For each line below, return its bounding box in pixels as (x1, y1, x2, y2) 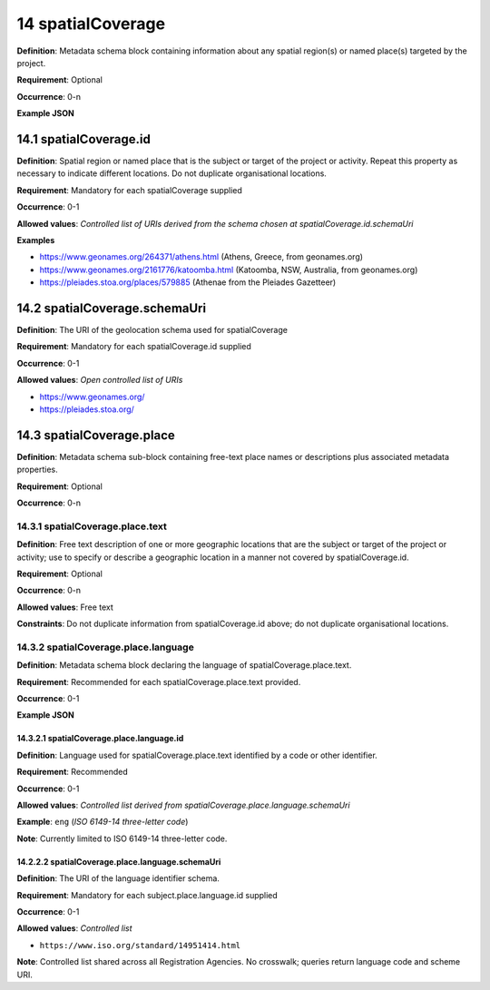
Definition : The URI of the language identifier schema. (16, 873, 220, 884)
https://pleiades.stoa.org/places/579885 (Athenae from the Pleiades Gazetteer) (39, 277, 337, 288)
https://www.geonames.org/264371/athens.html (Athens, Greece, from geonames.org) (39, 251, 363, 262)
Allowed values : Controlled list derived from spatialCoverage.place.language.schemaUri (16, 799, 350, 811)
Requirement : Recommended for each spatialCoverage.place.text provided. (16, 676, 301, 687)
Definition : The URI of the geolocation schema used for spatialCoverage (16, 325, 288, 336)
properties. (16, 464, 58, 475)
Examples (16, 234, 55, 245)
